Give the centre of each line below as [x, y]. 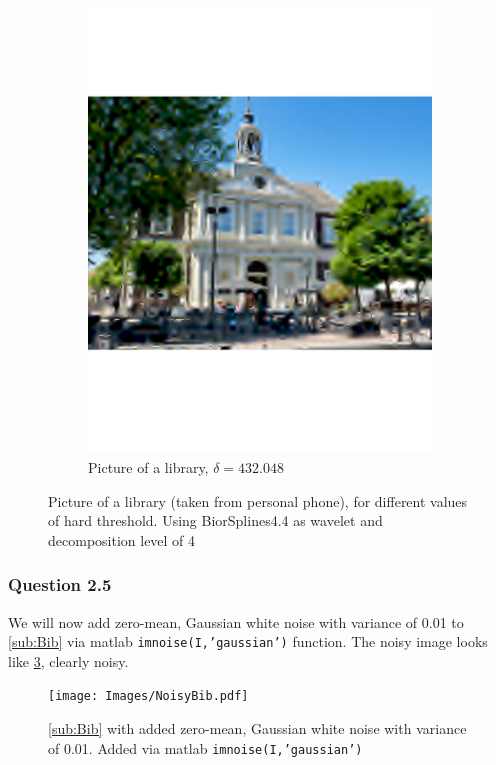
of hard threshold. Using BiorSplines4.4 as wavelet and [215, 520]
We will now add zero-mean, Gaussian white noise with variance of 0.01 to [236, 621]
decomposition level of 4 [122, 539]
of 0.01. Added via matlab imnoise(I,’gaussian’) [205, 747]
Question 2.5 [60, 584]
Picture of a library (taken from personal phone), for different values [258, 500]
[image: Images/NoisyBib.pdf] [148, 696]
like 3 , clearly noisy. [68, 660]
